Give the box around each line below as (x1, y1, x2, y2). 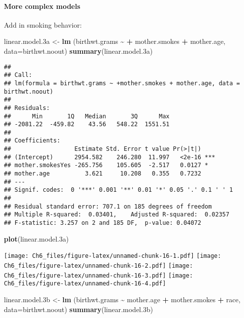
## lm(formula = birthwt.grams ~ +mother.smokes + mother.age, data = (4, 79, 240, 87)
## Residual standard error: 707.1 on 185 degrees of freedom (4, 203, 212, 210)
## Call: (4, 71, 32, 79)
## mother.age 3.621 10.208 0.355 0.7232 (4, 170, 201, 177)
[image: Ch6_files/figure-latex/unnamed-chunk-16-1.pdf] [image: (4, 252, 221, 260)
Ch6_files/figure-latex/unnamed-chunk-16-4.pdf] (4, 280, 166, 287)
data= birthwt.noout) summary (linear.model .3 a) (4, 45, 153, 56)
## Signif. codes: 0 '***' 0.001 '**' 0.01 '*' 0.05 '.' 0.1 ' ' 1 (4, 186, 233, 194)
